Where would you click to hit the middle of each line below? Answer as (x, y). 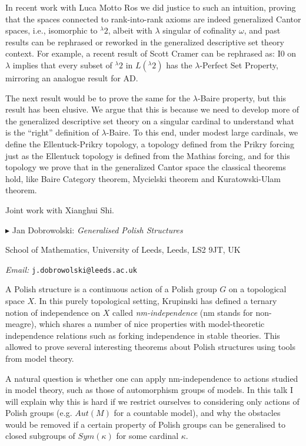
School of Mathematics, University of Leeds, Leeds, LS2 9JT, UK (123, 250)
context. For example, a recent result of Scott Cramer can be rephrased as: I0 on (151, 53)
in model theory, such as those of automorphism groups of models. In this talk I (149, 390)
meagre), (21, 324)
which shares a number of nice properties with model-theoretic (152, 324)
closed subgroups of (40, 436)
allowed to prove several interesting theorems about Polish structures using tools (150, 347)
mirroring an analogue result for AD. (72, 77)
